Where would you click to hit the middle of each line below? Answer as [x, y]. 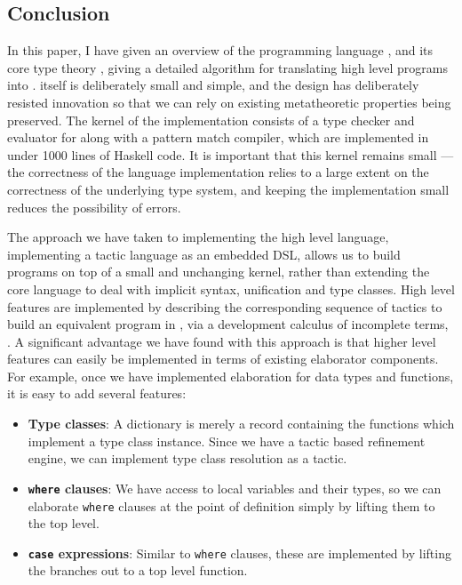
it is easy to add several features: [97, 393]
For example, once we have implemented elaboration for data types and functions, [231, 376]
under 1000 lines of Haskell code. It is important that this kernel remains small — [231, 154]
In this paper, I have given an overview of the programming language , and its [220, 50]
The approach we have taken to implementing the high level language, [198, 237]
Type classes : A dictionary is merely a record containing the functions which [241, 424]
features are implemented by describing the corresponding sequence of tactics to [225, 306]
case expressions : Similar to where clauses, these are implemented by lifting [239, 553]
